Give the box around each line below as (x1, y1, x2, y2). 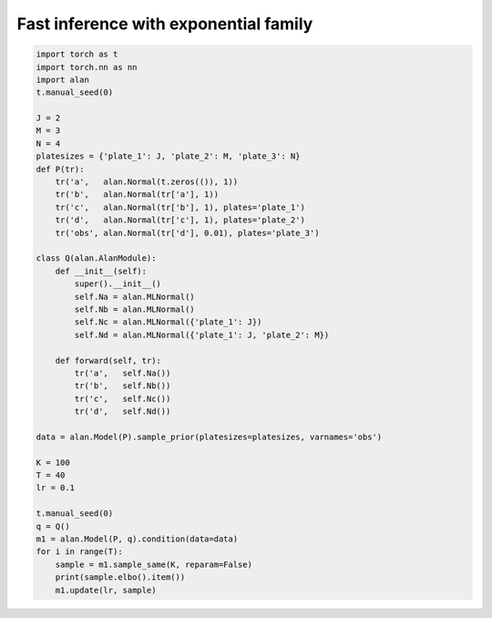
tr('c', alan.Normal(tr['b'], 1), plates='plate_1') (55, 201, 305, 212)
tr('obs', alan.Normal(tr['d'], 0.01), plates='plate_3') (55, 228, 320, 238)
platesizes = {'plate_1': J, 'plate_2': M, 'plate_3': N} (36, 151, 301, 161)
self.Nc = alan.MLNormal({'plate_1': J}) (74, 317, 262, 327)
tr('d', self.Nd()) (74, 407, 171, 417)
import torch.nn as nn (36, 62, 138, 72)
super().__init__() (74, 279, 161, 289)
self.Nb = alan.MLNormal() (74, 304, 195, 314)
